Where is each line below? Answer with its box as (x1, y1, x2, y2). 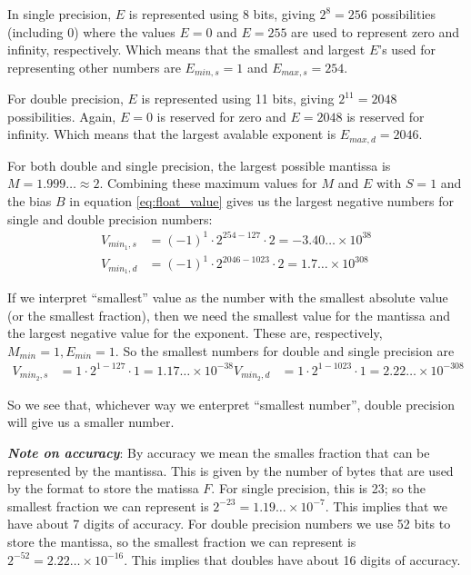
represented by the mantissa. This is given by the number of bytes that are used (7, 461, 454, 480)
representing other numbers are (7, 57, 181, 76)
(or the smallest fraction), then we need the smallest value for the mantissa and (7, 305, 451, 324)
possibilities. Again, (7, 106, 116, 125)
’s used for (378, 40, 436, 59)
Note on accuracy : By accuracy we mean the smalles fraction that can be (7, 442, 430, 461)
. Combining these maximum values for (99, 173, 317, 193)
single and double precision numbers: (7, 209, 213, 228)
